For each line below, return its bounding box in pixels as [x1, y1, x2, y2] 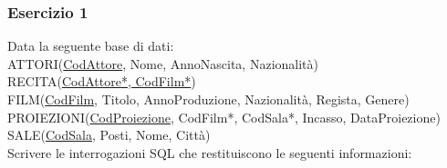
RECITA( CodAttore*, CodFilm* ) [7, 72, 196, 91]
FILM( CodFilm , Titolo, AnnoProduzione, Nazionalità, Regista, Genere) [7, 90, 410, 108]
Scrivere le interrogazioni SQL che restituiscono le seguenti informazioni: [7, 143, 412, 162]
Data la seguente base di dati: [7, 36, 174, 55]
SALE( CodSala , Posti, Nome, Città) [7, 125, 211, 144]
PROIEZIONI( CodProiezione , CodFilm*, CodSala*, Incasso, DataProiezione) [7, 107, 441, 126]
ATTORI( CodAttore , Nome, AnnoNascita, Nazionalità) [7, 54, 318, 73]
